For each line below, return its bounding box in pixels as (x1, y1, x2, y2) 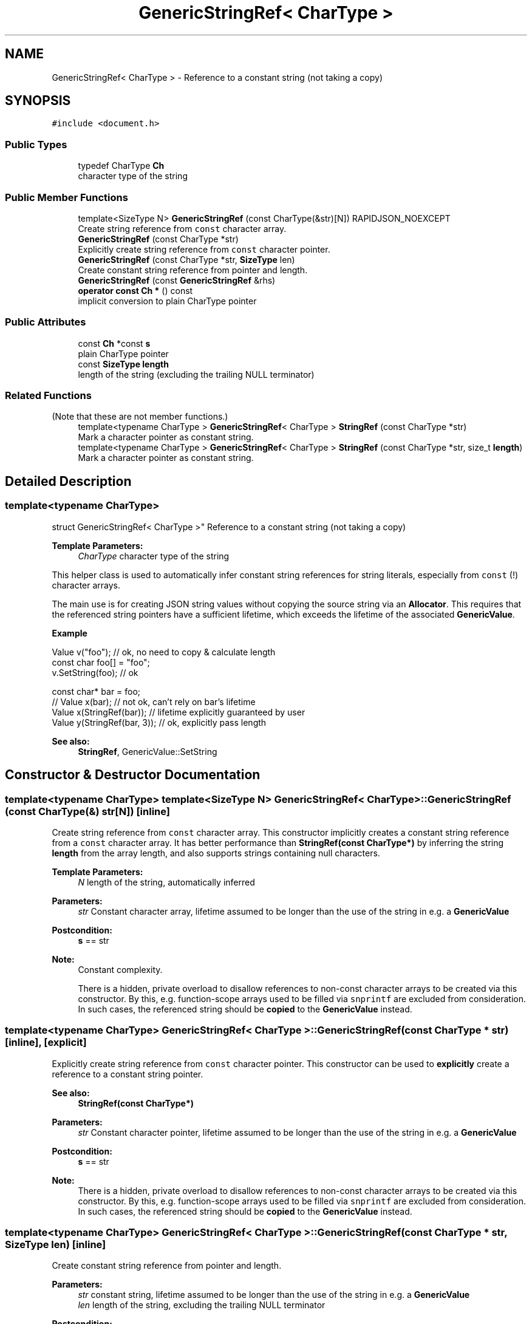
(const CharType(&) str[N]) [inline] (5, 805, 170, 817)
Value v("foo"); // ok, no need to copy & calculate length (52, 646, 276, 657)
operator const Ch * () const (78, 285, 193, 296)
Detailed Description (5, 473, 132, 489)
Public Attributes (5, 316, 86, 329)
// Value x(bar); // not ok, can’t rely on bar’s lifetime (52, 696, 256, 707)
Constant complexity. (78, 964, 163, 975)
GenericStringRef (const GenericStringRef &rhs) (78, 275, 276, 285)
